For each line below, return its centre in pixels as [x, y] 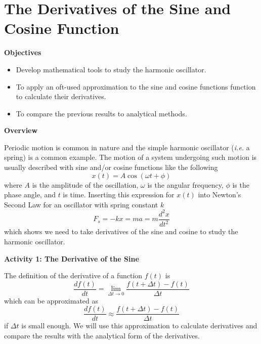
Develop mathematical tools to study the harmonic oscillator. [111, 69]
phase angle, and [30, 195]
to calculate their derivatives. [61, 96]
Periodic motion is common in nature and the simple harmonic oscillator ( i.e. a [127, 147]
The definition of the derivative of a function [73, 275]
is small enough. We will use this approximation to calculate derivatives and [139, 326]
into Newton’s [220, 195]
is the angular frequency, [185, 184]
